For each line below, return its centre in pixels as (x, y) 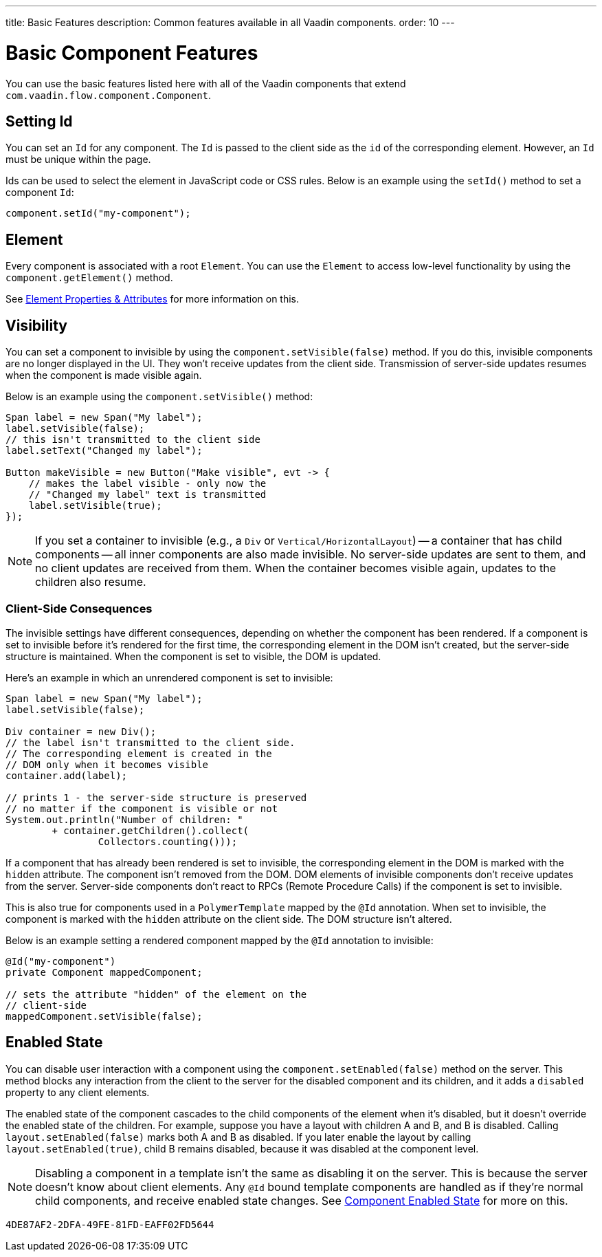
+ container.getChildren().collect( (150, 830)
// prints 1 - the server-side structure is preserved (156, 797)
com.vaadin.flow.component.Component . (109, 95)
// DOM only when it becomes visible (107, 764)
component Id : (40, 193)
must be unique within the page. (78, 160)
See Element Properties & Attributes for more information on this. (153, 299)
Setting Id (39, 121)
